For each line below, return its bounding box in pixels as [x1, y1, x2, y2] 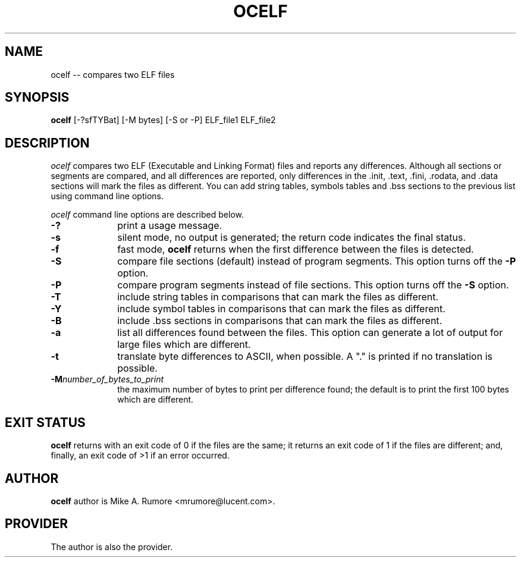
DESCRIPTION [5, 135, 90, 150]
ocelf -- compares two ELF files [51, 69, 175, 80]
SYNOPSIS [5, 90, 70, 105]
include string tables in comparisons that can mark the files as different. [117, 291, 439, 303]
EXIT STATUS [5, 415, 86, 430]
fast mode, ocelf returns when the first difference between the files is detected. [117, 243, 474, 256]
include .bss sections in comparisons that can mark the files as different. [117, 315, 442, 327]
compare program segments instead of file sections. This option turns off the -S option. [117, 279, 509, 291]
